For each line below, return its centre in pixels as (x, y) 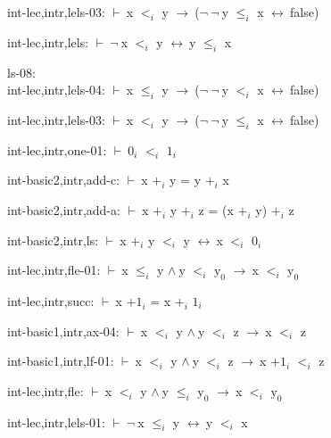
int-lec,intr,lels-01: (56, 421)
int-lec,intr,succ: (51, 300)
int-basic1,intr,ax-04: (63, 331)
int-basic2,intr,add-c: (64, 180)
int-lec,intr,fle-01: (54, 270)
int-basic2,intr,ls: (53, 240)
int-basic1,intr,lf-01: (61, 361)
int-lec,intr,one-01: (57, 149)
